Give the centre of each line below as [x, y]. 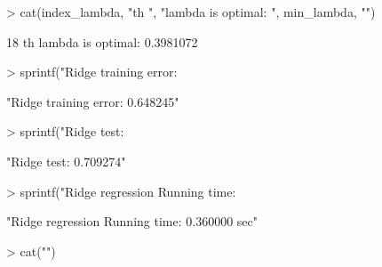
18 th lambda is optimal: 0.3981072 [102, 41]
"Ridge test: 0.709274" [66, 161]
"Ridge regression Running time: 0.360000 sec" [132, 221]
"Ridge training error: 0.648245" [93, 101]
